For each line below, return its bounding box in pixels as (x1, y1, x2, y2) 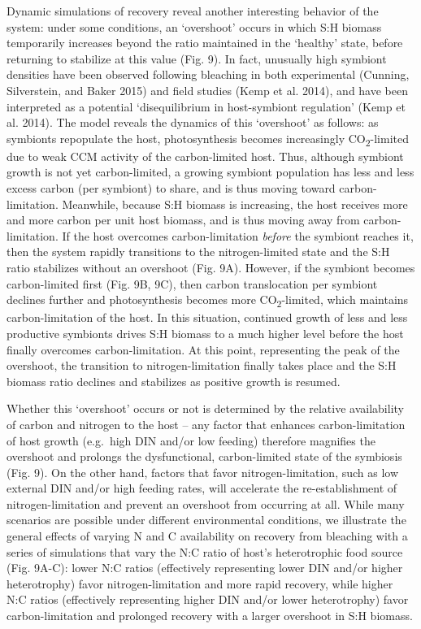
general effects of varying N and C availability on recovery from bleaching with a (7, 527, 408, 544)
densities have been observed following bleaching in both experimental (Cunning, (7, 66, 410, 83)
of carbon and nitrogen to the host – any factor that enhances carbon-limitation (7, 415, 406, 432)
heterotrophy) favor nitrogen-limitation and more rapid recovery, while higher (7, 575, 393, 592)
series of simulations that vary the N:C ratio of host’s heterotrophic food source (7, 543, 403, 560)
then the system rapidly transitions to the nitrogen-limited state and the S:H (7, 243, 390, 260)
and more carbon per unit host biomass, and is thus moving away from (7, 211, 360, 228)
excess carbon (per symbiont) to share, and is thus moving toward (7, 180, 336, 197)
